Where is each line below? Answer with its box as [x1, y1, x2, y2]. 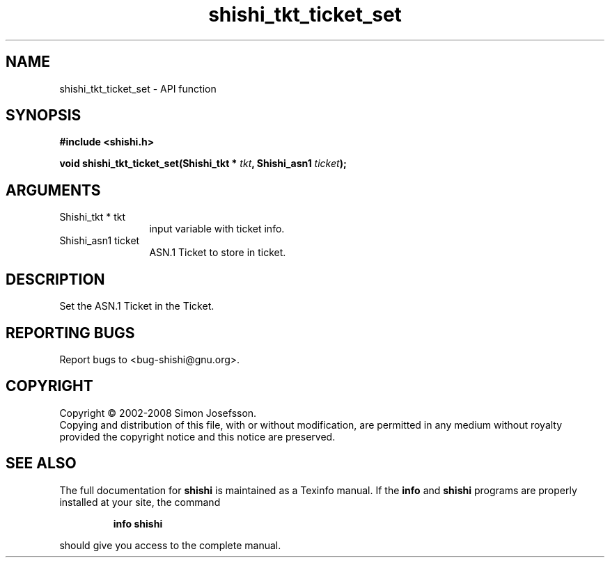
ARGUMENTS [6, 181, 101, 199]
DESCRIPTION [6, 270, 105, 288]
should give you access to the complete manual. [59, 539, 281, 551]
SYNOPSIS [6, 106, 81, 125]
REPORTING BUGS [6, 324, 135, 342]
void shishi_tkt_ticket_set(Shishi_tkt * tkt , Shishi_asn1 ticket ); [59, 157, 347, 170]
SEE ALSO [6, 454, 77, 473]
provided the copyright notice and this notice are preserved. [59, 430, 336, 443]
